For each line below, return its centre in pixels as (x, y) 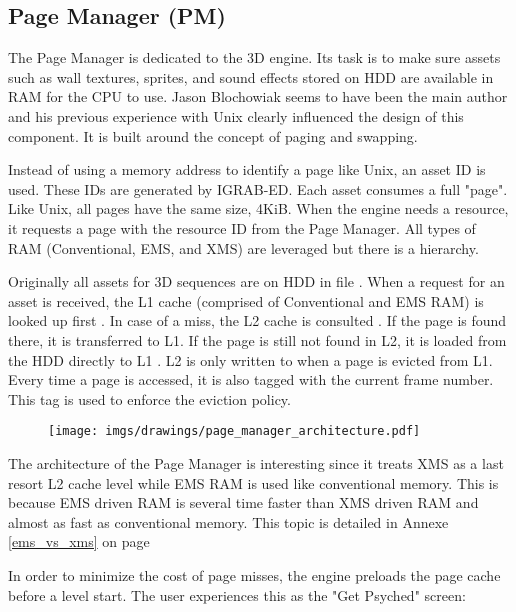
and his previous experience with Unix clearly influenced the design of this (236, 115)
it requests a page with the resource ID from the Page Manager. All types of (242, 227)
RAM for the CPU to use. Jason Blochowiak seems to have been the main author (258, 96)
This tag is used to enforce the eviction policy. (149, 398)
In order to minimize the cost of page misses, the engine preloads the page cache (254, 574)
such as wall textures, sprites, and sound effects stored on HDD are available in (251, 76)
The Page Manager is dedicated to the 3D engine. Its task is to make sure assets (254, 57)
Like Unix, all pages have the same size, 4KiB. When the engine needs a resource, (258, 208)
